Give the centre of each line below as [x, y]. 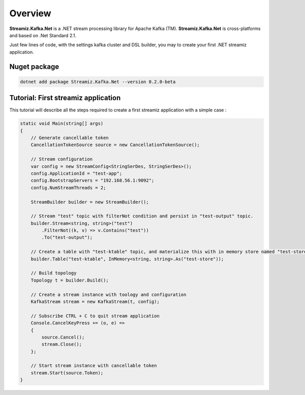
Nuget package [34, 66]
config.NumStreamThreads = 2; [68, 188]
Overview [30, 13]
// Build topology [54, 273]
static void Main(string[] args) [62, 124]
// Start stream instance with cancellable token [94, 366]
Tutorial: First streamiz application [65, 98]
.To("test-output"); [67, 237]
